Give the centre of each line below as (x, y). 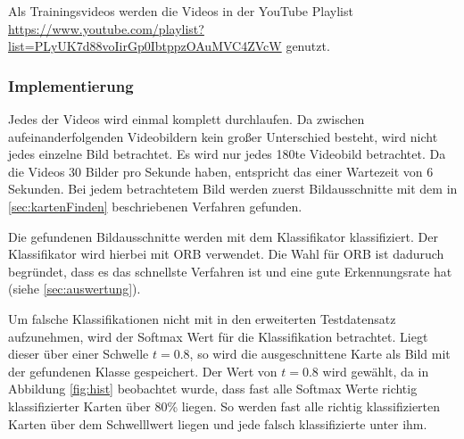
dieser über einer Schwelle (79, 354)
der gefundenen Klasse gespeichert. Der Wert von (143, 371)
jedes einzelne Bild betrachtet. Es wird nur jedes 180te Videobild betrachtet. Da (227, 154)
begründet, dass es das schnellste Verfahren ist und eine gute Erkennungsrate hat (230, 271)
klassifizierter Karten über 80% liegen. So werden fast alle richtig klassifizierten (224, 406)
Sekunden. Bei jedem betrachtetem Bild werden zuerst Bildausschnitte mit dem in (233, 189)
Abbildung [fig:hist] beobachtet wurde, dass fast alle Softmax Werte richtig (213, 389)
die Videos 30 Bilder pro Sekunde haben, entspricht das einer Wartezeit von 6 (221, 171)
